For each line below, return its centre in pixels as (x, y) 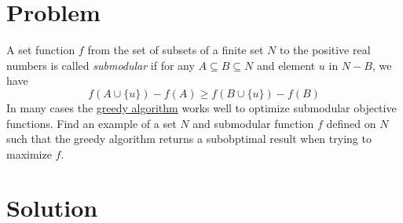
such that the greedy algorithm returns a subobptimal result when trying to (189, 139)
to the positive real (325, 50)
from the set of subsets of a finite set (176, 50)
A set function (41, 50)
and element (286, 65)
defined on (351, 123)
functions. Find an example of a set (92, 123)
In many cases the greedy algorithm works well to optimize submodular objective (201, 107)
